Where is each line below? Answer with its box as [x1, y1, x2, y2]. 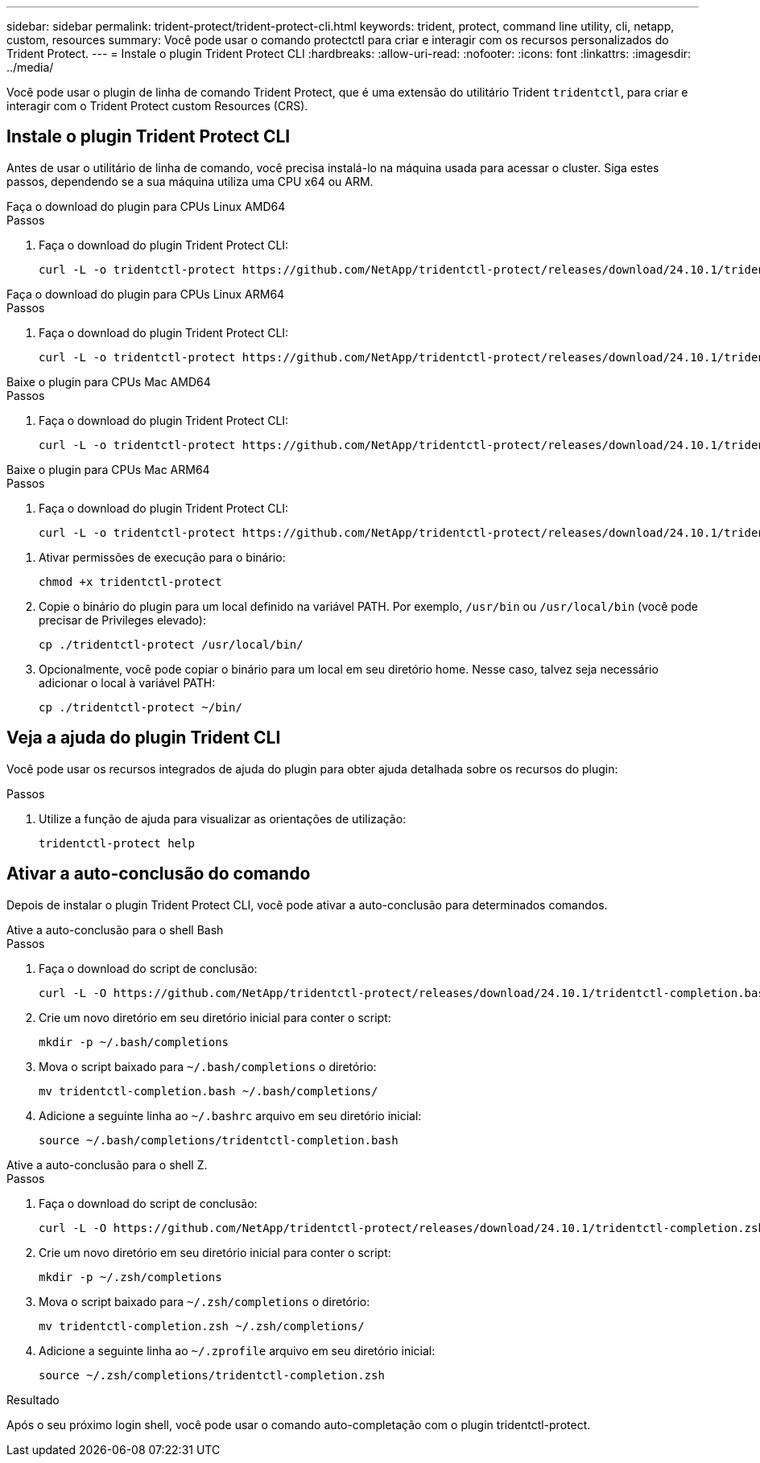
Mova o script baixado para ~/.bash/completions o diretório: [39, 1059, 377, 1074]
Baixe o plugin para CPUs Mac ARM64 [6, 462, 210, 476]
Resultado [6, 1392, 60, 1407]
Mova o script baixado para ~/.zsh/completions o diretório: [39, 1294, 370, 1308]
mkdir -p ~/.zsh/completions [39, 1270, 222, 1284]
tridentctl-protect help [39, 836, 195, 850]
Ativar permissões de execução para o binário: [39, 550, 286, 564]
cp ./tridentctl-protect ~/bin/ [39, 700, 242, 714]
